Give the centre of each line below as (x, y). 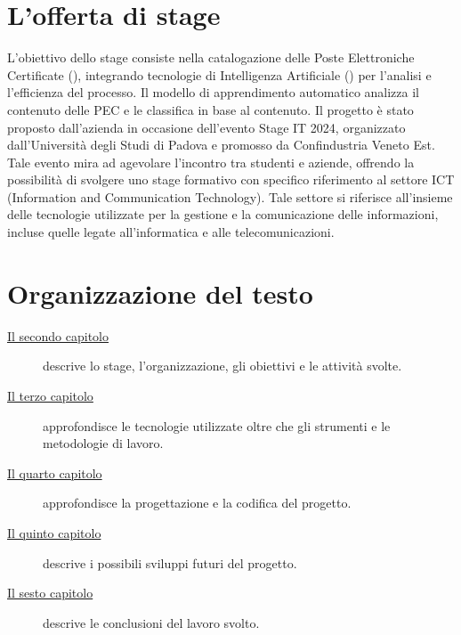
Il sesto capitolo (50, 593)
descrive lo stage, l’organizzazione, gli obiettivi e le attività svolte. (222, 366)
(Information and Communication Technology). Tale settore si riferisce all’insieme (230, 196)
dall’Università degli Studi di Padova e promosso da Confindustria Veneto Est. (221, 145)
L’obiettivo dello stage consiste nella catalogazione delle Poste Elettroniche (211, 57)
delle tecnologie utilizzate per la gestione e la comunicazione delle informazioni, (223, 214)
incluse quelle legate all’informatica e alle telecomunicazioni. (171, 232)
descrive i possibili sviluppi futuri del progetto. (170, 562)
